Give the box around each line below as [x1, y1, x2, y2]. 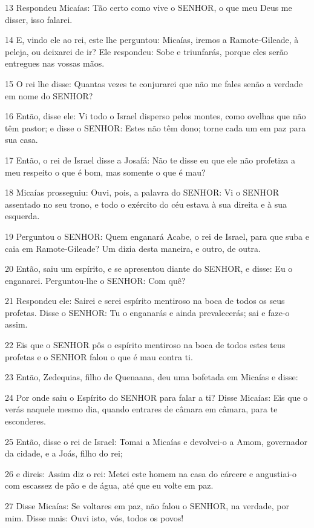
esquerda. [5, 210, 40, 222]
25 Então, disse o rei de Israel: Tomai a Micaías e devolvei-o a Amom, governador [5, 435, 307, 447]
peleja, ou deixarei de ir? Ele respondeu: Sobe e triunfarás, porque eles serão [5, 45, 288, 58]
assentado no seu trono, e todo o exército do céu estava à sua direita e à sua [5, 197, 287, 210]
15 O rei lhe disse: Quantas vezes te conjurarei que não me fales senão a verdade [5, 77, 303, 90]
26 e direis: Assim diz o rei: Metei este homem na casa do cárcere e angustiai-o [5, 467, 296, 480]
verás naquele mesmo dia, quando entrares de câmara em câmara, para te [5, 403, 278, 415]
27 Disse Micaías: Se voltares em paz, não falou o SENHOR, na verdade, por [5, 500, 289, 512]
